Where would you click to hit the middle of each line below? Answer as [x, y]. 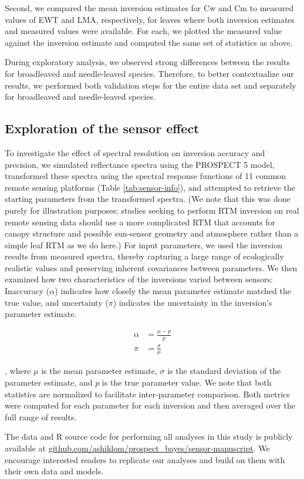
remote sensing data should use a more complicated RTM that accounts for [140, 222]
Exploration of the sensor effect [102, 128]
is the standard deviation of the [224, 371]
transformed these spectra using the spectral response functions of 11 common [146, 176]
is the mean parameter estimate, [99, 371]
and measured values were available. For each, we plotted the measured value [143, 31]
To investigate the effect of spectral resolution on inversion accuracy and [135, 152]
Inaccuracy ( [27, 291]
